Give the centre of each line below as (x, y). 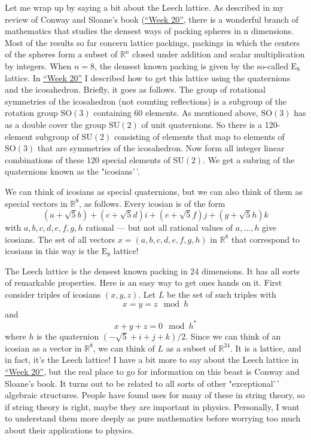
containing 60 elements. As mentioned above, (176, 113)
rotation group (31, 113)
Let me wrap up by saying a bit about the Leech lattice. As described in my (144, 7)
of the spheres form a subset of (61, 54)
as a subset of (191, 348)
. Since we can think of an (233, 336)
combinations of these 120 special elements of (88, 159)
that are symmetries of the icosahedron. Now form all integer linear (161, 148)
